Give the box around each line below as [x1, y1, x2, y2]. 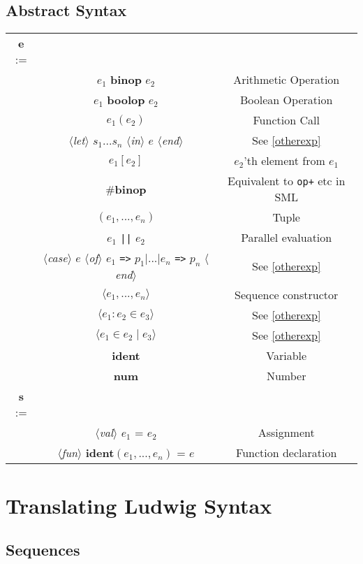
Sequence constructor [235, 287, 339, 303]
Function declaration [236, 444, 337, 461]
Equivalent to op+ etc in [228, 173, 346, 189]
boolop [107, 92, 145, 108]
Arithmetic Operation [233, 71, 340, 88]
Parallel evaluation [241, 229, 332, 246]
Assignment [258, 424, 315, 441]
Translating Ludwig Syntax [6, 491, 272, 519]
